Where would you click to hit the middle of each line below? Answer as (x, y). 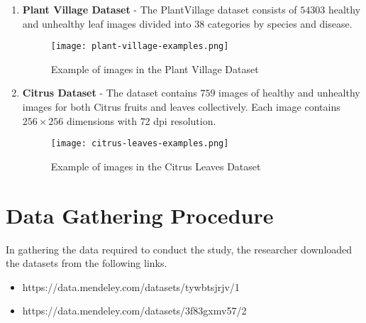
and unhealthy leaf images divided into (107, 23)
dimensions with (102, 120)
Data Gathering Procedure (140, 215)
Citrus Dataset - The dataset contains (110, 93)
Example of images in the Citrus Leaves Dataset (156, 166)
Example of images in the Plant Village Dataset (155, 69)
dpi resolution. (185, 120)
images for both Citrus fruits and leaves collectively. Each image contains (181, 107)
